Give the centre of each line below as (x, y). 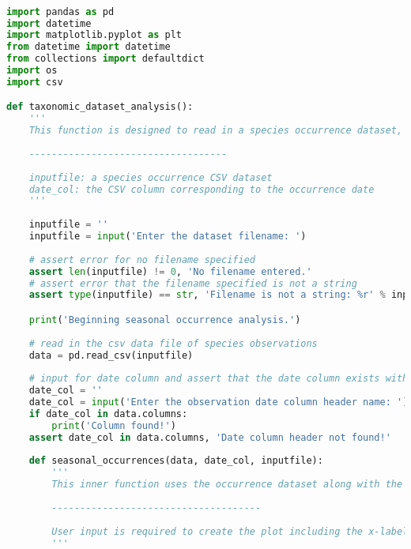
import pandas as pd (60, 11)
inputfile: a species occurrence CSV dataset (151, 177)
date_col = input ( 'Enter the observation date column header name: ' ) (219, 402)
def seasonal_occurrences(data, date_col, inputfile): (176, 461)
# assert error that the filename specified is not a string (193, 283)
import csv (35, 82)
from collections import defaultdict (106, 59)
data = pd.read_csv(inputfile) (111, 355)
